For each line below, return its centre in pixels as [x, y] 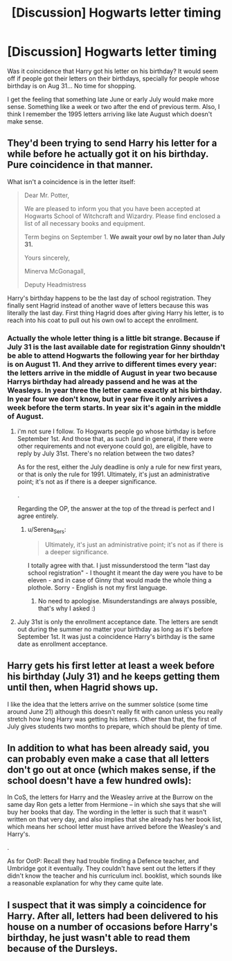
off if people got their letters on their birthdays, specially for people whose [113, 78]
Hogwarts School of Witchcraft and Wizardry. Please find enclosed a [122, 216]
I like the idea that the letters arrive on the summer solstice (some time [108, 704]
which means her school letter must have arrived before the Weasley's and [114, 827]
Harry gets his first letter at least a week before [111, 666]
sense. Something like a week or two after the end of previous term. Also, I [114, 106]
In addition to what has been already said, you [108, 748]
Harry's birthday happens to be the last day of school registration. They [109, 298]
